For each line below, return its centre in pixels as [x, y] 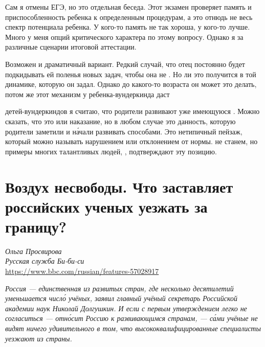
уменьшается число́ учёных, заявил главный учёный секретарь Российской [121, 298]
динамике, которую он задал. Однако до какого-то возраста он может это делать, [131, 84]
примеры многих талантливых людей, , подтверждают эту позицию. [111, 151]
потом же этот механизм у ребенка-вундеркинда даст [87, 94]
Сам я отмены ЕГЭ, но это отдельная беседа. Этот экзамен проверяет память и [128, 7]
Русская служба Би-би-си [45, 261]
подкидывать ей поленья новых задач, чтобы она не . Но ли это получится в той [131, 74]
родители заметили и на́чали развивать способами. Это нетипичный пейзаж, [124, 131]
